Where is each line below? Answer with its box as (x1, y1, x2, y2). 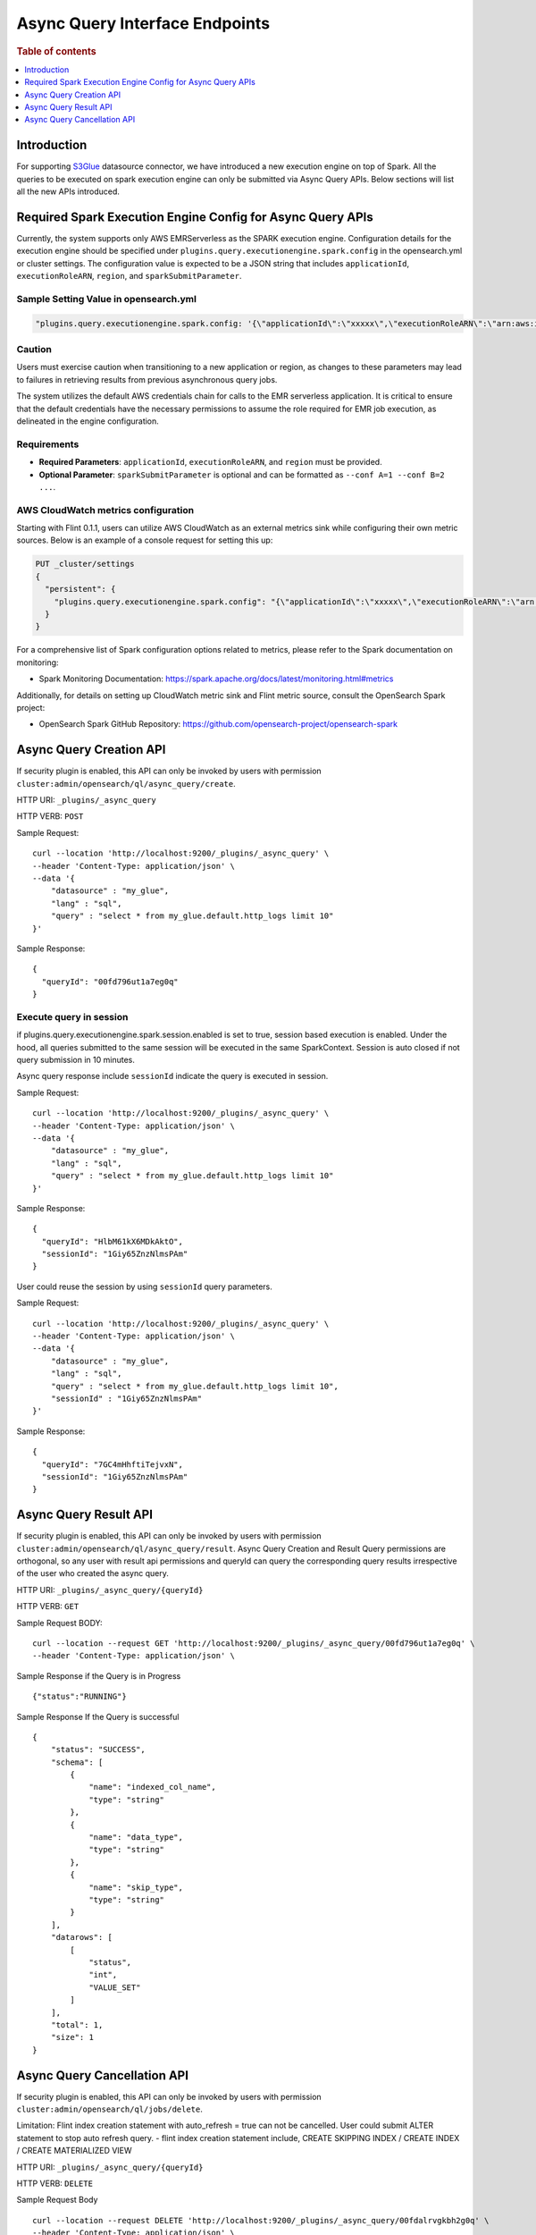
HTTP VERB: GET (16, 1601, 80, 1612)
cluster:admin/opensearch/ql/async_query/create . (16, 778, 236, 789)
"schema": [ (50, 1757, 104, 1767)
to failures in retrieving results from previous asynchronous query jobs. (16, 374, 278, 384)
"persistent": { (45, 584, 116, 595)
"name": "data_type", (88, 1833, 183, 1843)
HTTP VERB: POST (16, 811, 84, 822)
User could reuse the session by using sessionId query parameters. (16, 1281, 272, 1292)
